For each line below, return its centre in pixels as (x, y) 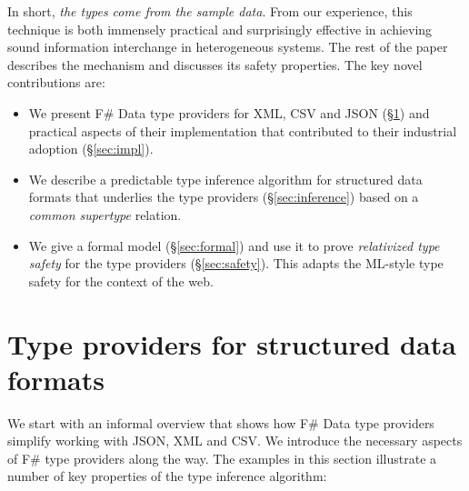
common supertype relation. (105, 214)
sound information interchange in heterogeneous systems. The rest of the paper (228, 47)
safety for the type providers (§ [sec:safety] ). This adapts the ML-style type (236, 263)
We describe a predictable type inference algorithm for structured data (225, 179)
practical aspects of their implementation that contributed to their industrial (243, 130)
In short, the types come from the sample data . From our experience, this (210, 11)
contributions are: (56, 82)
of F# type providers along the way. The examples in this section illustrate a (222, 458)
